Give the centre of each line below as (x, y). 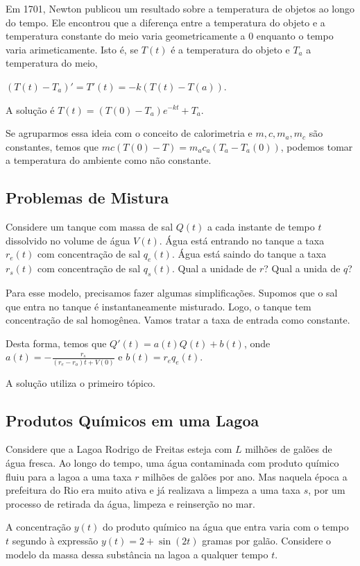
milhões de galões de (289, 449)
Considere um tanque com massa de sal (89, 227)
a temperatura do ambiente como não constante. (109, 160)
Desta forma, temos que (56, 343)
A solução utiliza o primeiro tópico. (80, 382)
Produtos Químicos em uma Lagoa (132, 420)
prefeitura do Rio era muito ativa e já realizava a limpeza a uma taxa (153, 490)
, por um (327, 490)
